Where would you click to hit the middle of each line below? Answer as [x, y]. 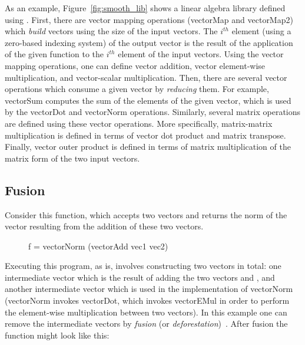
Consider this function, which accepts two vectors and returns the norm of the [146, 214]
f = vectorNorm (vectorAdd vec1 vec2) [98, 246]
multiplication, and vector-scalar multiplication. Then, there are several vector [146, 77]
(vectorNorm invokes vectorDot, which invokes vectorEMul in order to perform [147, 300]
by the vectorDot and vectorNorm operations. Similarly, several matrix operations [153, 112]
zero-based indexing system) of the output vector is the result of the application [149, 42]
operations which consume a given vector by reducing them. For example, [137, 89]
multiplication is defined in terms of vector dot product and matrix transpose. [145, 135]
